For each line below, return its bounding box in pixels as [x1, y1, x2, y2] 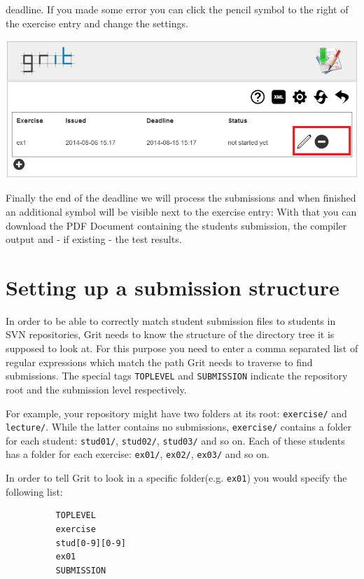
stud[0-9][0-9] [55, 538, 126, 548]
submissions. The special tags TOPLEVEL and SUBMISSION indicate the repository [6, 368, 348, 383]
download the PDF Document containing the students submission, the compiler [6, 218, 347, 232]
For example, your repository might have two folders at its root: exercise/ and [6, 405, 347, 420]
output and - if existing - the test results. [6, 232, 182, 246]
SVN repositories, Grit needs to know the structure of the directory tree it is [6, 327, 335, 342]
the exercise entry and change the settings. [6, 15, 188, 30]
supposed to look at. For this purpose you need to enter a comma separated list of [6, 341, 358, 356]
